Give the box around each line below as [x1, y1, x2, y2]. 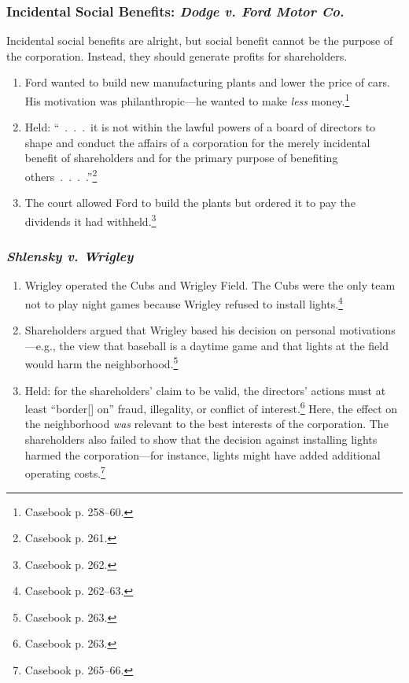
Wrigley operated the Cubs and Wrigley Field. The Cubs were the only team [24, 277, 396, 294]
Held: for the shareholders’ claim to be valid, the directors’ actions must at [24, 382, 386, 398]
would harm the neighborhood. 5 [24, 353, 179, 372]
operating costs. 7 [24, 463, 105, 481]
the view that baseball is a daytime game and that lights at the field [59, 337, 389, 353]
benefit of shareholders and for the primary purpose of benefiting [24, 150, 338, 166]
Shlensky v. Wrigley [6, 246, 134, 266]
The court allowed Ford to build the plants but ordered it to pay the [24, 194, 356, 211]
